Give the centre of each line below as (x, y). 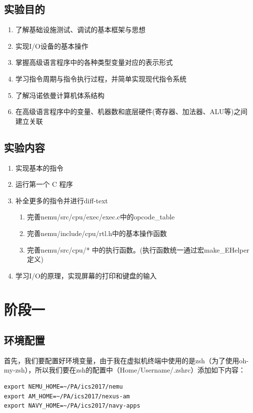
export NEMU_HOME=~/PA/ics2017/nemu (63, 387)
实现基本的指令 (39, 167)
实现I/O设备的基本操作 (52, 46)
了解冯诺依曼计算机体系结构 (60, 95)
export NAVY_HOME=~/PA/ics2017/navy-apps (72, 406)
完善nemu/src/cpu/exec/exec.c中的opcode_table (101, 217)
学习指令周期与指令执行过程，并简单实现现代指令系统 (101, 78)
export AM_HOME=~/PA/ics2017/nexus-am (67, 396)
